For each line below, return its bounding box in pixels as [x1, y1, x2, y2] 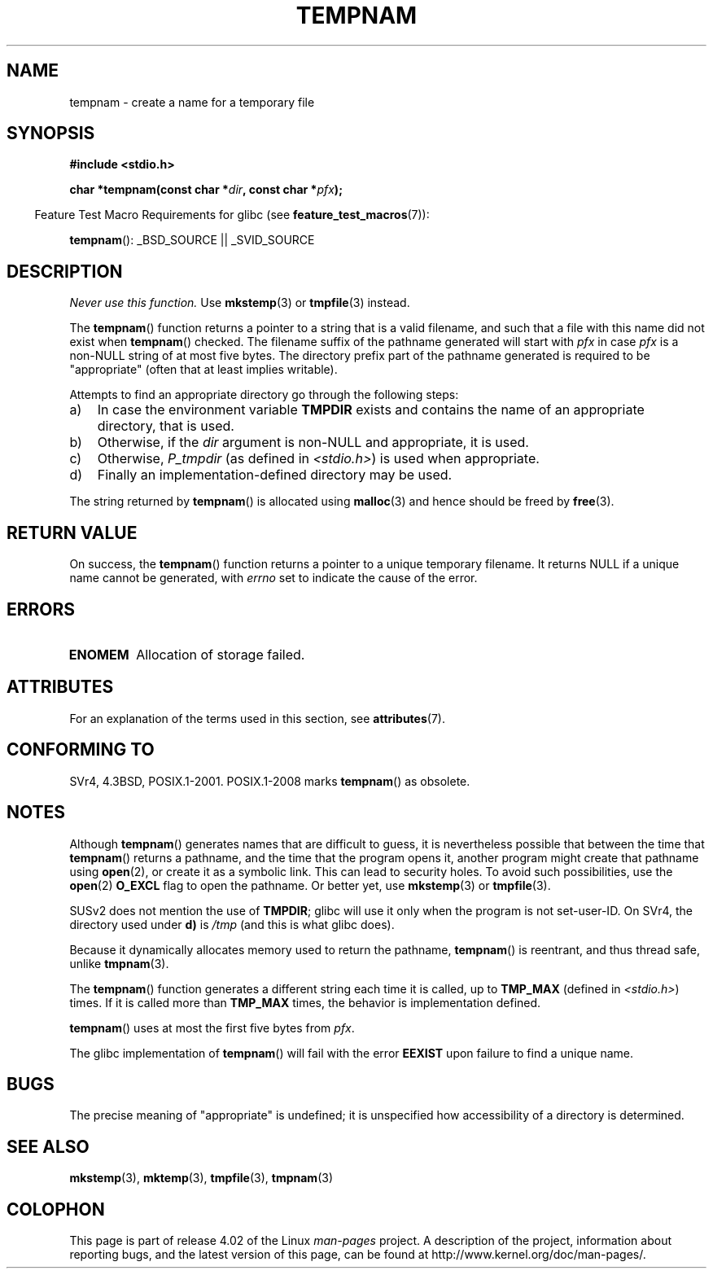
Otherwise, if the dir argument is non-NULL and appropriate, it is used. [97, 434, 529, 451]
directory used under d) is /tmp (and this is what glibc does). [69, 917, 395, 931]
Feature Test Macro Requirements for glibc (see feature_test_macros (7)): [34, 208, 430, 222]
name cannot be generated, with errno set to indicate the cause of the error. [69, 571, 478, 585]
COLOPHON [7, 1198, 105, 1220]
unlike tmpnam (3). [69, 956, 169, 970]
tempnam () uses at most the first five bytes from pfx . [69, 1020, 355, 1035]
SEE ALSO [7, 1136, 90, 1157]
